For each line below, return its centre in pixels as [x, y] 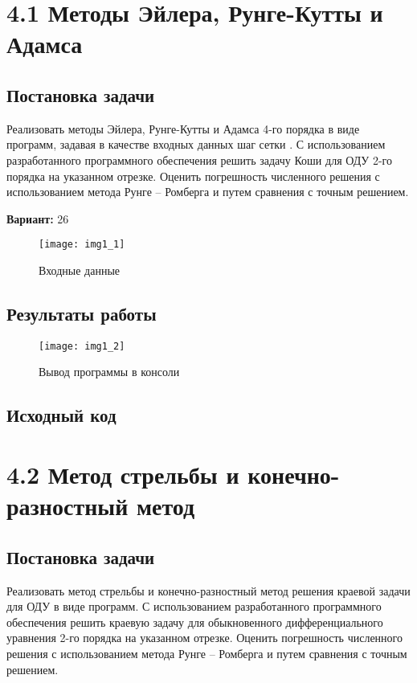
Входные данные [80, 270]
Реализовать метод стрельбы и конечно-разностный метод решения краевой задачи [208, 590]
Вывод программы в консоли [109, 372]
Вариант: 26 [38, 218]
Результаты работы [82, 313]
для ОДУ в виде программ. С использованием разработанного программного [194, 606]
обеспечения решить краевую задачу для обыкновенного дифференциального [195, 622]
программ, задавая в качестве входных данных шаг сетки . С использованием [196, 144]
